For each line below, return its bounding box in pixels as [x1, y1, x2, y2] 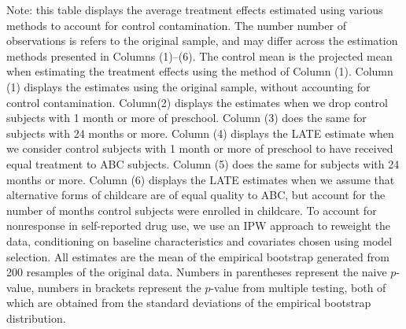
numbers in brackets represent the [38, 279, 201, 295]
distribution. [6, 309, 66, 326]
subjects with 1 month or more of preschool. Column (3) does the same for [6, 109, 367, 126]
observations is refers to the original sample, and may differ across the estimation [6, 32, 398, 49]
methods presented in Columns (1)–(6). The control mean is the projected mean [6, 47, 393, 64]
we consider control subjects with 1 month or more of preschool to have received [6, 140, 393, 157]
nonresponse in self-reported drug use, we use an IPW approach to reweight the [6, 217, 391, 234]
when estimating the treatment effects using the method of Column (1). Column [6, 63, 393, 79]
